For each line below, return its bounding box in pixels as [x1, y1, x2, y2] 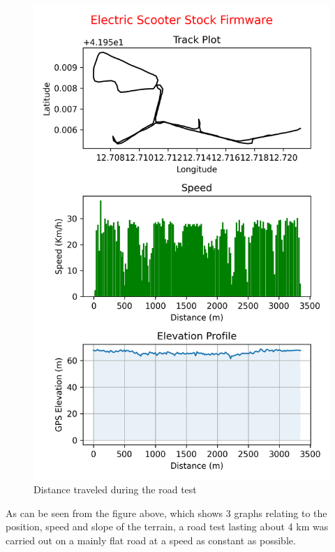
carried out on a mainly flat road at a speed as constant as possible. [6, 532, 296, 547]
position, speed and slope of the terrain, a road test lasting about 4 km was [6, 519, 329, 534]
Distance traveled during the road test [33, 481, 197, 496]
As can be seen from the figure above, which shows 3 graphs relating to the [6, 505, 327, 520]
